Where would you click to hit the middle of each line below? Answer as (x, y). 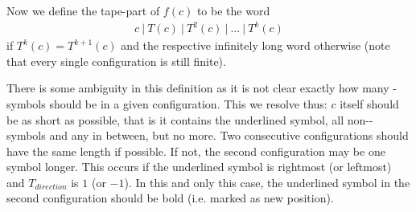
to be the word (233, 10)
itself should (369, 103)
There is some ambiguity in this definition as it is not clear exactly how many (198, 88)
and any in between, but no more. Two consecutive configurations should (229, 135)
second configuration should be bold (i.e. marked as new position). (170, 198)
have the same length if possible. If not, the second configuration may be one (196, 151)
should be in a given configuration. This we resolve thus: (188, 103)
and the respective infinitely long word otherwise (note (255, 45)
